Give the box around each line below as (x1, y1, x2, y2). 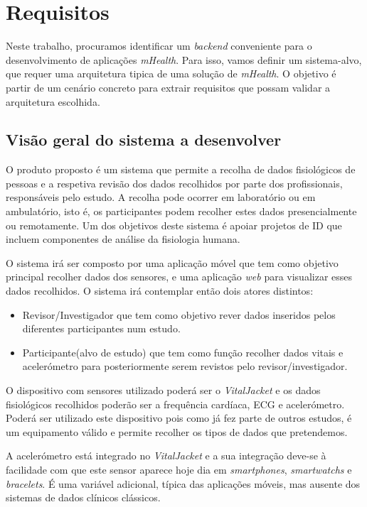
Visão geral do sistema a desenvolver (6, 129, 282, 151)
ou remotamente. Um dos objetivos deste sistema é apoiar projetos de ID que (6, 217, 342, 232)
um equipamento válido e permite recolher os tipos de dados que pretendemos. (6, 424, 348, 439)
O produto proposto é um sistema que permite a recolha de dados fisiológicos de (6, 162, 356, 177)
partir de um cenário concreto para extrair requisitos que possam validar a (6, 80, 331, 94)
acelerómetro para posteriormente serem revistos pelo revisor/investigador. (22, 359, 348, 374)
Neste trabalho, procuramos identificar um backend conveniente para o (6, 38, 312, 53)
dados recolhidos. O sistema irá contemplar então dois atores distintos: (6, 283, 314, 298)
